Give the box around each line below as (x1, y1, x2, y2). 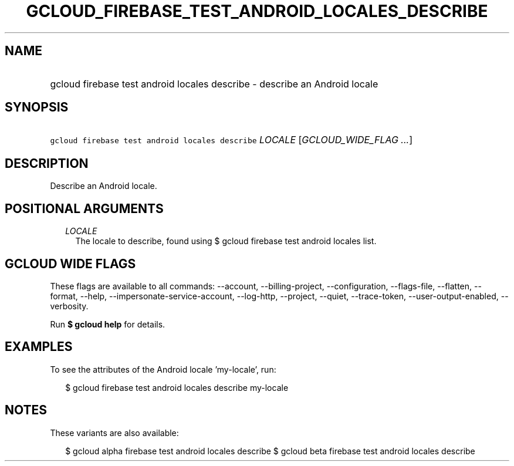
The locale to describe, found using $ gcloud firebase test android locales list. (75, 236, 377, 246)
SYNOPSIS (5, 100, 69, 115)
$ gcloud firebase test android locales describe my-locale (65, 382, 289, 393)
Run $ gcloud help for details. (50, 319, 165, 329)
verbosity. (50, 300, 89, 311)
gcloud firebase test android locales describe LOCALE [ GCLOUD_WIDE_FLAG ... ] (50, 134, 413, 146)
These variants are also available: (50, 427, 179, 438)
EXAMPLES (5, 339, 73, 354)
